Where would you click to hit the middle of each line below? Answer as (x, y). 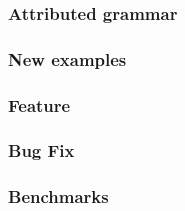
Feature (39, 104)
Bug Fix (41, 150)
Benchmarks (58, 196)
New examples (67, 58)
